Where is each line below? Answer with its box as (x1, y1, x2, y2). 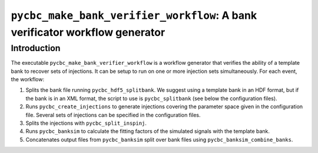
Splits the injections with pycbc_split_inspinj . (25, 119, 147, 127)
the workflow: (11, 75, 44, 82)
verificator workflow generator (11, 25, 165, 39)
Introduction (11, 43, 61, 54)
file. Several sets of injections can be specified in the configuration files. (25, 111, 201, 118)
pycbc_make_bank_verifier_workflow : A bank (11, 9, 257, 22)
